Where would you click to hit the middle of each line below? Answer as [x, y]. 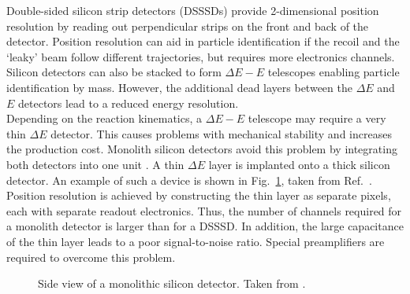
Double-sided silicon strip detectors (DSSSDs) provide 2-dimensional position [193, 10]
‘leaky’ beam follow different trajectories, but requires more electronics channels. [201, 56]
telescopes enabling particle [334, 72]
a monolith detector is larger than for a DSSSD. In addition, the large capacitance [205, 226]
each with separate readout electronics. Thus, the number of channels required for [204, 210]
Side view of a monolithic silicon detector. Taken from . [172, 283]
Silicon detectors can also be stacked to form [114, 72]
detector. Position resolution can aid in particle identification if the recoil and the [203, 41]
